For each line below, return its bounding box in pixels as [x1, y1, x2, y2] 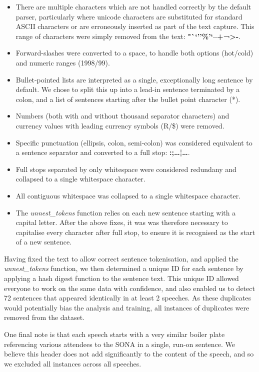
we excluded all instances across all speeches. [4, 358, 141, 368]
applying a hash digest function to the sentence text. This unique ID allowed [4, 273, 239, 283]
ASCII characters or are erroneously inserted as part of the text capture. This [15, 21, 254, 31]
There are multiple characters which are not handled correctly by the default [15, 1, 251, 11]
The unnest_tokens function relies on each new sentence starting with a [15, 207, 236, 217]
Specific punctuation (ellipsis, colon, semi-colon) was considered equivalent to [15, 137, 252, 147]
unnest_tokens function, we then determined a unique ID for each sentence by [4, 263, 243, 273]
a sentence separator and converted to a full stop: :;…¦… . [15, 147, 190, 157]
